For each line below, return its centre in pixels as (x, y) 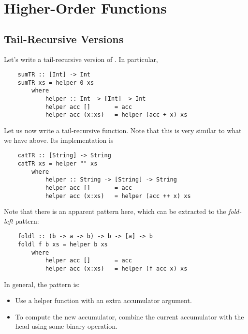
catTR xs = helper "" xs (58, 163)
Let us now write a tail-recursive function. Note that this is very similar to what (123, 130)
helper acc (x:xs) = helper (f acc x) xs (116, 269)
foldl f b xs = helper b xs (63, 245)
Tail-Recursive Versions (64, 38)
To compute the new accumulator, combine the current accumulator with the (130, 316)
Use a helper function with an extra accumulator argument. (103, 300)
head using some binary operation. (66, 326)
